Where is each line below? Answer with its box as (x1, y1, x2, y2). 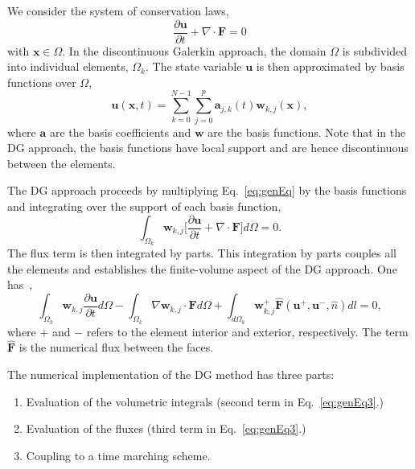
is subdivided (342, 42, 407, 59)
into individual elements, (7, 58, 129, 75)
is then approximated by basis (256, 58, 405, 75)
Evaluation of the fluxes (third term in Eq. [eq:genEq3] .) (26, 420, 306, 437)
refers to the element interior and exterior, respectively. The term (86, 323, 409, 339)
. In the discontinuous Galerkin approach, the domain (62, 42, 327, 59)
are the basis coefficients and (49, 123, 191, 140)
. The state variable (145, 58, 242, 75)
